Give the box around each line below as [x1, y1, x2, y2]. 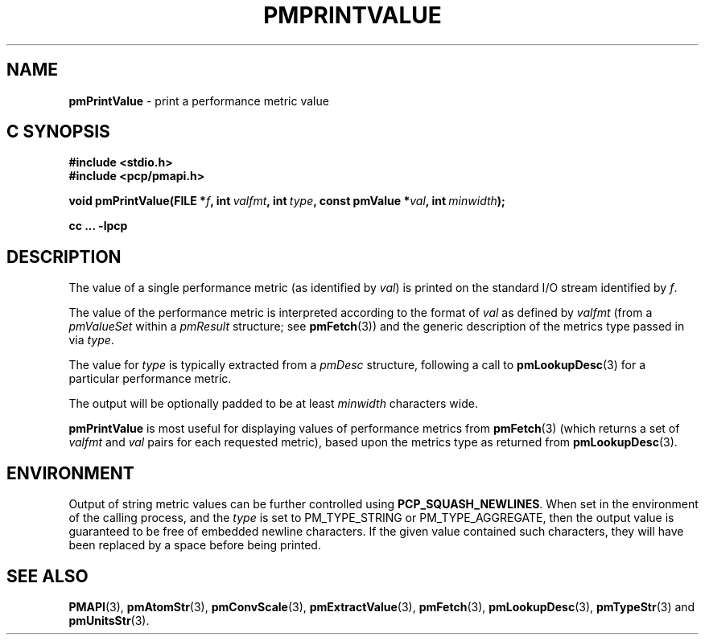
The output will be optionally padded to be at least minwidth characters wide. [68, 397, 478, 411]
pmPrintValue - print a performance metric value [68, 93, 329, 108]
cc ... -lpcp [68, 219, 128, 233]
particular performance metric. [68, 372, 232, 386]
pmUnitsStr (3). [68, 613, 150, 627]
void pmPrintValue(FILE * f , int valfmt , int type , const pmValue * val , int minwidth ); [68, 194, 505, 208]
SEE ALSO [6, 565, 89, 586]
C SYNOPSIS [6, 121, 110, 142]
